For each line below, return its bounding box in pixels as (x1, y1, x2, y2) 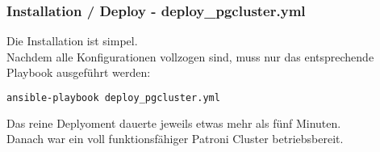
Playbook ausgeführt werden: (6, 64, 151, 81)
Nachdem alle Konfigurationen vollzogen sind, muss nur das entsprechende (6, 48, 374, 65)
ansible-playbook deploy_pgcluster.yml (6, 92, 220, 103)
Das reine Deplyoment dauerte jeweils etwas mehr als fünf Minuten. (6, 114, 341, 131)
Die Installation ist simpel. (6, 32, 138, 49)
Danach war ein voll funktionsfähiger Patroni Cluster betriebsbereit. (6, 130, 344, 147)
